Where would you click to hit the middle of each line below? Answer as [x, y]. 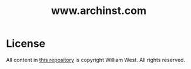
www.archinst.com [99, 11]
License [26, 44]
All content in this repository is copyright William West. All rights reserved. [96, 60]
